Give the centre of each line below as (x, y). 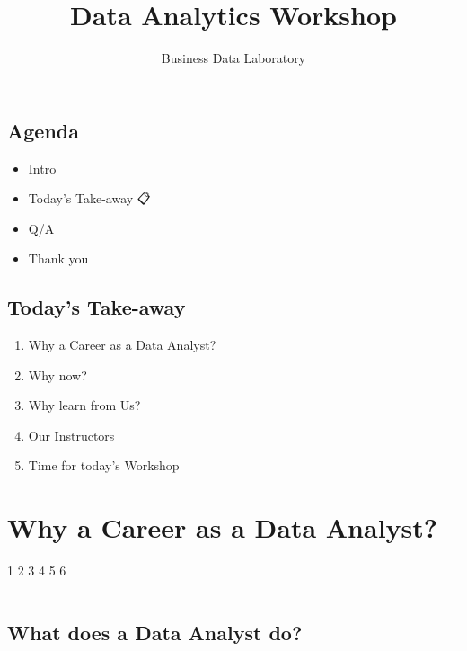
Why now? (57, 375)
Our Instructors (71, 435)
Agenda (43, 130)
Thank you (58, 259)
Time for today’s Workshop (104, 465)
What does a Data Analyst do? (155, 633)
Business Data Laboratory (233, 58)
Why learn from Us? (84, 405)
